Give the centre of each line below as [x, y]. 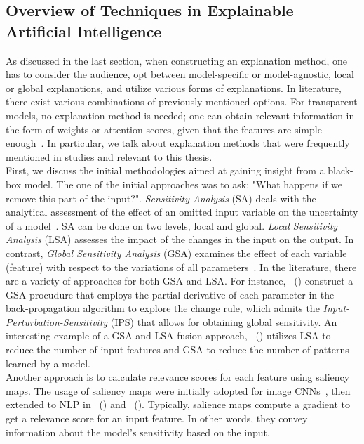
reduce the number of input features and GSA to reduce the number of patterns [177, 350]
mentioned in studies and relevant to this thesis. [109, 156]
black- [341, 170]
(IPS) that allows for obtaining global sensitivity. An [224, 321]
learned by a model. [48, 363]
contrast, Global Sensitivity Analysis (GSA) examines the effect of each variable [176, 253]
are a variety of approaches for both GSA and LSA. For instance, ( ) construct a [180, 281]
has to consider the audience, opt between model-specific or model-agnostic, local [180, 74]
